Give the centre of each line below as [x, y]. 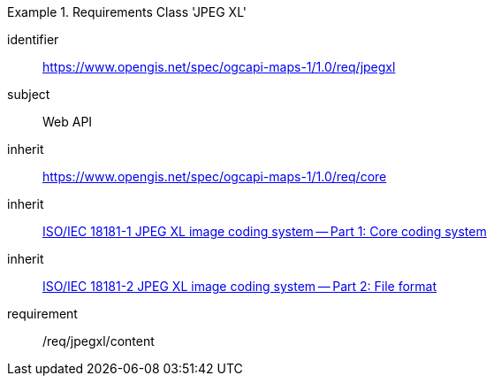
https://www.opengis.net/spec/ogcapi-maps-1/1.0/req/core [215, 176]
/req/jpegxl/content [99, 341]
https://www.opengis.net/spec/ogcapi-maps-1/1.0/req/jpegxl [219, 67]
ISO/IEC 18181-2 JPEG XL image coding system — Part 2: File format [240, 286]
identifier [33, 39]
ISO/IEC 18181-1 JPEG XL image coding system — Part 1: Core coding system [265, 231]
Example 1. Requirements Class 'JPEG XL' [127, 12]
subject [29, 94]
